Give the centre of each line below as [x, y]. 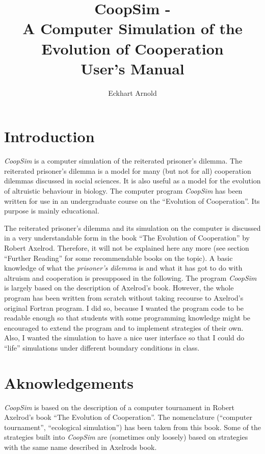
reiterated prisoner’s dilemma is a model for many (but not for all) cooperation [128, 170]
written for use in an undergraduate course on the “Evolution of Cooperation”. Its [132, 201]
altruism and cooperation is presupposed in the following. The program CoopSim [130, 277]
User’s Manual [132, 68]
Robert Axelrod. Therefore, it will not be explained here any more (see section [127, 247]
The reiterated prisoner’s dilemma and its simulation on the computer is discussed [132, 228]
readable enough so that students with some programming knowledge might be [127, 318]
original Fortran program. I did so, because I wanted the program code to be [124, 308]
